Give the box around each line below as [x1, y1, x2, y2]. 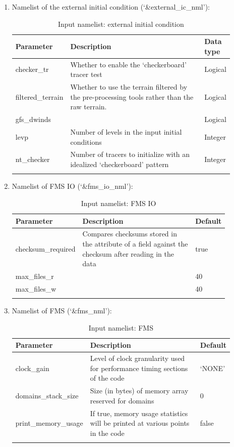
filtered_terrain [15, 91, 64, 102]
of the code [90, 373, 125, 383]
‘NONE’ [200, 362, 225, 373]
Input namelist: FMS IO [81, 197, 156, 208]
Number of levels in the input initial [70, 126, 182, 137]
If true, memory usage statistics [90, 408, 188, 418]
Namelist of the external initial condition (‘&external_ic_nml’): [12, 2, 210, 12]
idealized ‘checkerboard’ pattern [70, 158, 169, 169]
